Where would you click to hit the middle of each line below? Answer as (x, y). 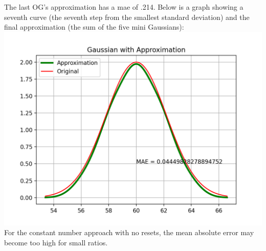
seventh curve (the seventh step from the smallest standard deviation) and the (127, 17)
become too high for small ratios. (56, 242)
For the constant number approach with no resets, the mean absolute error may (129, 232)
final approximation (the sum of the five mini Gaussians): (94, 27)
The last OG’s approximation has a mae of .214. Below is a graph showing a (124, 7)
